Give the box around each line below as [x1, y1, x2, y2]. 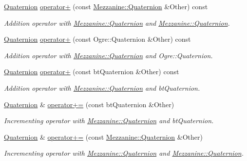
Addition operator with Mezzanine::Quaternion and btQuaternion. [4, 82, 200, 93]
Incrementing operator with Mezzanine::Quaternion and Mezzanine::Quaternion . [4, 148, 244, 158]
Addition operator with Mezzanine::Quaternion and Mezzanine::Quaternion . [4, 17, 230, 28]
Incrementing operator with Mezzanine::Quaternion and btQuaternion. [4, 115, 214, 126]
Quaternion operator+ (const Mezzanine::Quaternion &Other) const [4, 1, 208, 11]
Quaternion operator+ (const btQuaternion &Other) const [4, 66, 179, 77]
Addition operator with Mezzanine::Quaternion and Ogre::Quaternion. [4, 50, 213, 60]
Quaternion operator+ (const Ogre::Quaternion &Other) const [4, 34, 191, 44]
